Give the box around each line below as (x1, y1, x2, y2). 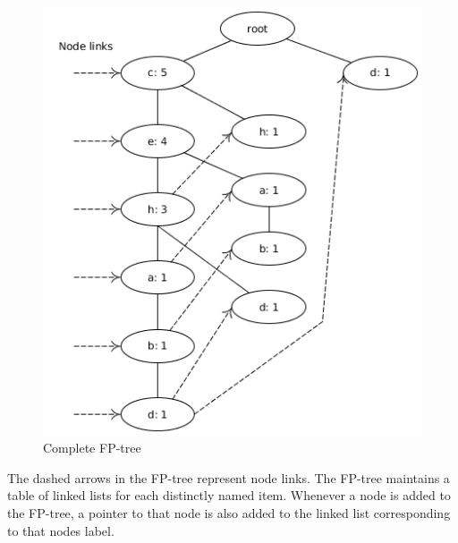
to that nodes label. (7, 521, 114, 539)
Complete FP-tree (43, 438, 141, 457)
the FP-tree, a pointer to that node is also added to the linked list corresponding (7, 503, 451, 522)
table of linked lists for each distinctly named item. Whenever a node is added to (7, 486, 451, 505)
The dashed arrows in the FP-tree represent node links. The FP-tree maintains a (7, 468, 450, 487)
